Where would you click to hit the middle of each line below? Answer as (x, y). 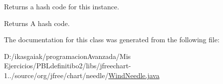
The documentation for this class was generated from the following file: (112, 40)
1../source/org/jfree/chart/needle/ (56, 75)
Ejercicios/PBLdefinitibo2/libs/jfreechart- (68, 66)
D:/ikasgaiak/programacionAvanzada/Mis (67, 56)
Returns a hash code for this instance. (62, 6)
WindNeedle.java (134, 75)
